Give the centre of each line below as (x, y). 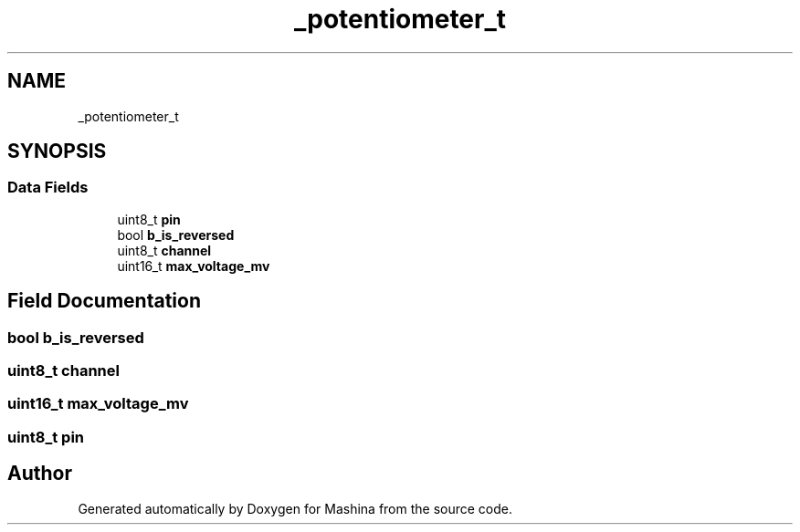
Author (40, 474)
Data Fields (48, 188)
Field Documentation (104, 301)
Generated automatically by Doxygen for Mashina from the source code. (295, 508)
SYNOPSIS (57, 151)
